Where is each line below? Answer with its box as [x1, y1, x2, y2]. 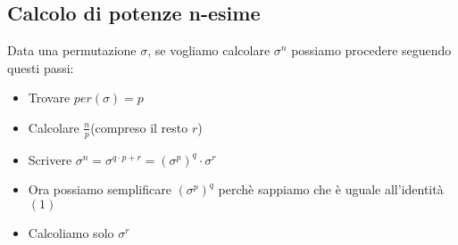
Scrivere [28, 150, 72, 168]
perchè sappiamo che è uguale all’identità [218, 180, 444, 199]
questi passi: [7, 58, 74, 77]
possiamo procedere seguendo [291, 41, 452, 60]
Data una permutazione [7, 41, 137, 60]
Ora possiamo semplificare [28, 180, 171, 199]
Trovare [28, 88, 71, 107]
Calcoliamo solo [28, 224, 114, 241]
